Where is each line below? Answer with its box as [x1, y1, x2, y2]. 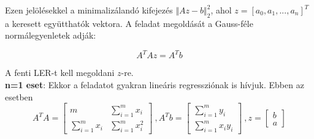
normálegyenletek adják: [5, 29, 96, 42]
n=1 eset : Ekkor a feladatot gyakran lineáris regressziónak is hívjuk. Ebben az [5, 78, 304, 91]
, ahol [210, 4, 232, 16]
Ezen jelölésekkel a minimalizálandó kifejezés [5, 4, 173, 16]
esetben [5, 90, 33, 103]
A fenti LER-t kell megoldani [5, 66, 115, 79]
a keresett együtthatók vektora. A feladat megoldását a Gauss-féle [5, 17, 253, 29]
